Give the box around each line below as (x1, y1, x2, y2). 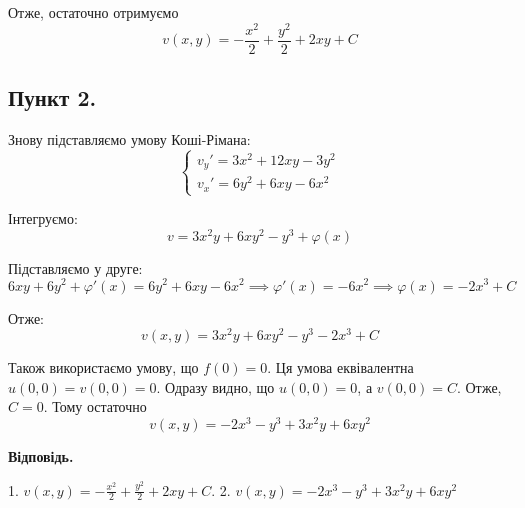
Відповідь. (8, 446, 74, 467)
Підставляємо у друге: (8, 257, 143, 278)
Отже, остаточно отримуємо (8, 2, 179, 22)
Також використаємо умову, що (8, 357, 199, 378)
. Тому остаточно (43, 396, 147, 417)
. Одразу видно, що (156, 376, 275, 397)
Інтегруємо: (8, 208, 78, 229)
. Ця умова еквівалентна (267, 357, 414, 378)
